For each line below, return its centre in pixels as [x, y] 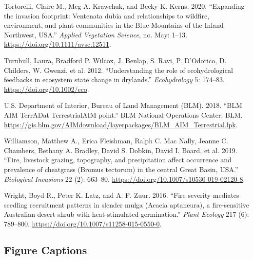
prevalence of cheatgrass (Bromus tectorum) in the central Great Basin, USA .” [121, 169]
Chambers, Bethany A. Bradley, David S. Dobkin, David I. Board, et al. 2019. [121, 150]
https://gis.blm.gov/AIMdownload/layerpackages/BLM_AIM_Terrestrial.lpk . [121, 124]
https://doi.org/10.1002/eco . [47, 89]
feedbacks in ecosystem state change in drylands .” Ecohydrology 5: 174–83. [114, 79]
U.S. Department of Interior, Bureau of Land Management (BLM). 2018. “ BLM [123, 105]
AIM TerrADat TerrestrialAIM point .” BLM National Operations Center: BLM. [123, 114]
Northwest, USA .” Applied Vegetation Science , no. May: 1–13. [96, 34]
